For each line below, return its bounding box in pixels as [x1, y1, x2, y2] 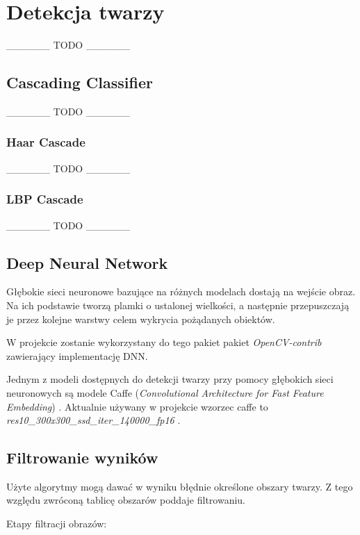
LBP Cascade [6, 190, 83, 208]
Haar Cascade [6, 133, 85, 151]
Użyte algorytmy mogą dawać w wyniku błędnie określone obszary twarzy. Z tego [6, 479, 353, 493]
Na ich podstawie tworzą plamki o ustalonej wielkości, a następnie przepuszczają [6, 297, 350, 312]
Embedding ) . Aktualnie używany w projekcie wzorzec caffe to [6, 399, 268, 413]
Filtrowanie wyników [6, 447, 158, 468]
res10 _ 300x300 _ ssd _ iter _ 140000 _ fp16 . [6, 413, 181, 427]
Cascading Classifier [6, 72, 153, 93]
